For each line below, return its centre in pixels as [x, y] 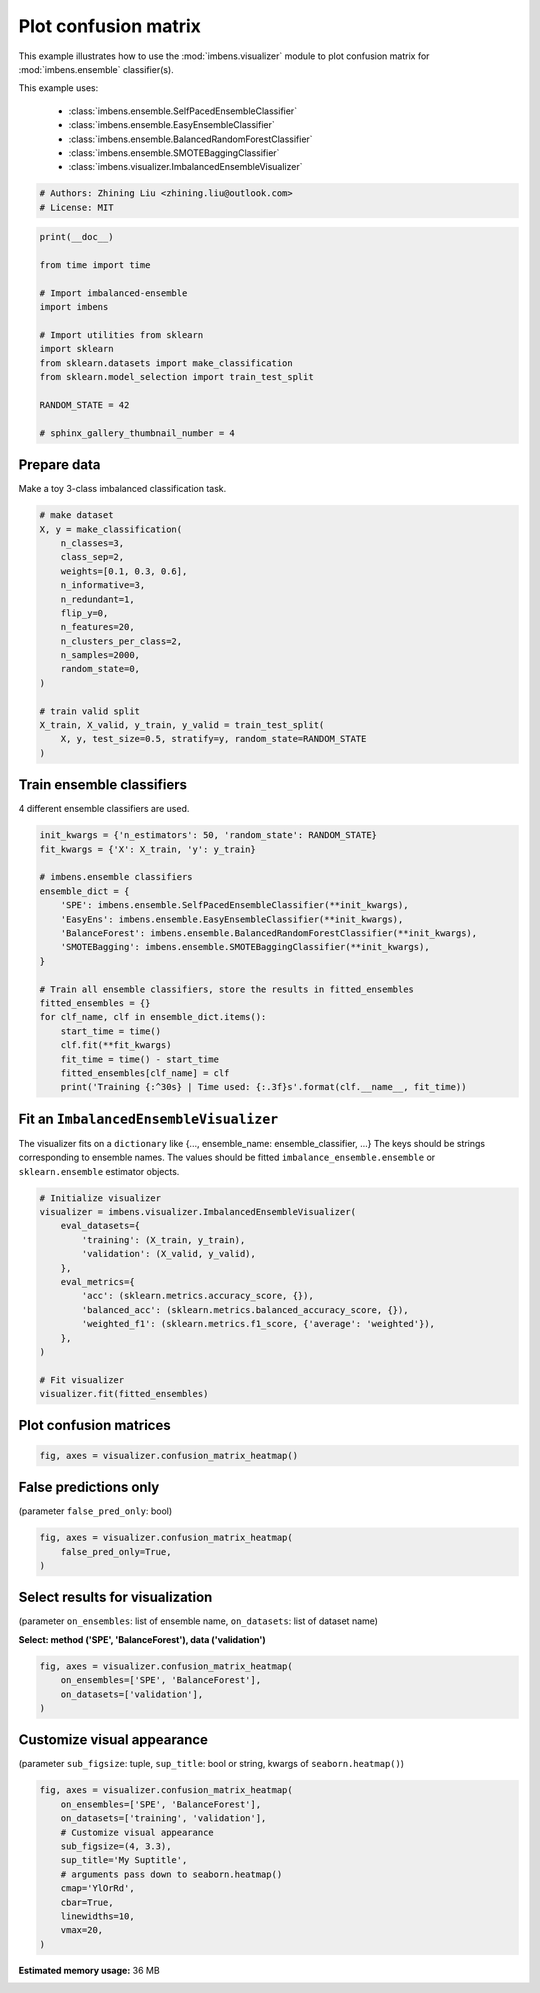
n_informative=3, [103, 585]
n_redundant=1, [97, 599]
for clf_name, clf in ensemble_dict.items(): [153, 1017]
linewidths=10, [97, 1916]
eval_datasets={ [100, 1226]
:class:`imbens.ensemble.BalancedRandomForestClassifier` [191, 139]
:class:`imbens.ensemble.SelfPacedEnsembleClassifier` [183, 111]
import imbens [74, 307]
